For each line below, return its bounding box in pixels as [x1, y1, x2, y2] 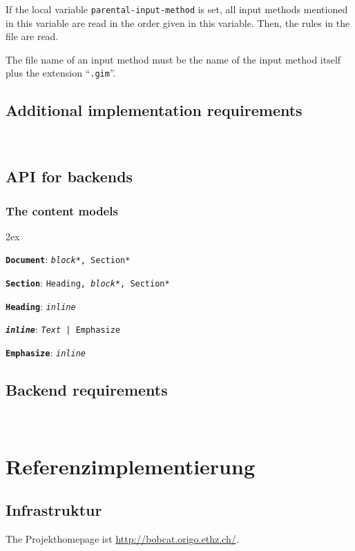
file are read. [6, 29, 59, 43]
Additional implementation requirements [6, 99, 303, 121]
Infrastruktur [6, 499, 102, 521]
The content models [6, 202, 118, 219]
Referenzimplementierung [6, 452, 256, 480]
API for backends [6, 166, 133, 187]
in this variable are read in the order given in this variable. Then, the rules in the [6, 15, 350, 30]
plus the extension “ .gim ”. [6, 66, 116, 80]
